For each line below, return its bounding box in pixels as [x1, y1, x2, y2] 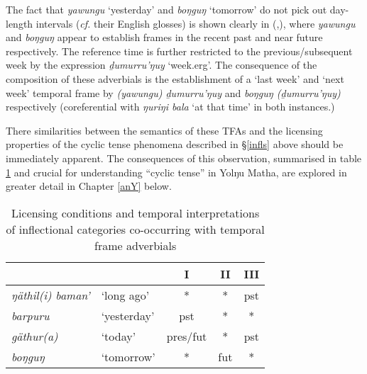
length [6, 16, 33, 30]
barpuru [11, 307, 50, 324]
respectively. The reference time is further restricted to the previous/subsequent [6, 43, 353, 58]
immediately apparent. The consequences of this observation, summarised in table [6, 150, 362, 165]
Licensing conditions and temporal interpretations [11, 204, 260, 221]
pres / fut [166, 327, 207, 344]
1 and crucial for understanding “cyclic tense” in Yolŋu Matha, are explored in [6, 164, 347, 179]
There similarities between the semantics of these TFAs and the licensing [6, 123, 323, 137]
